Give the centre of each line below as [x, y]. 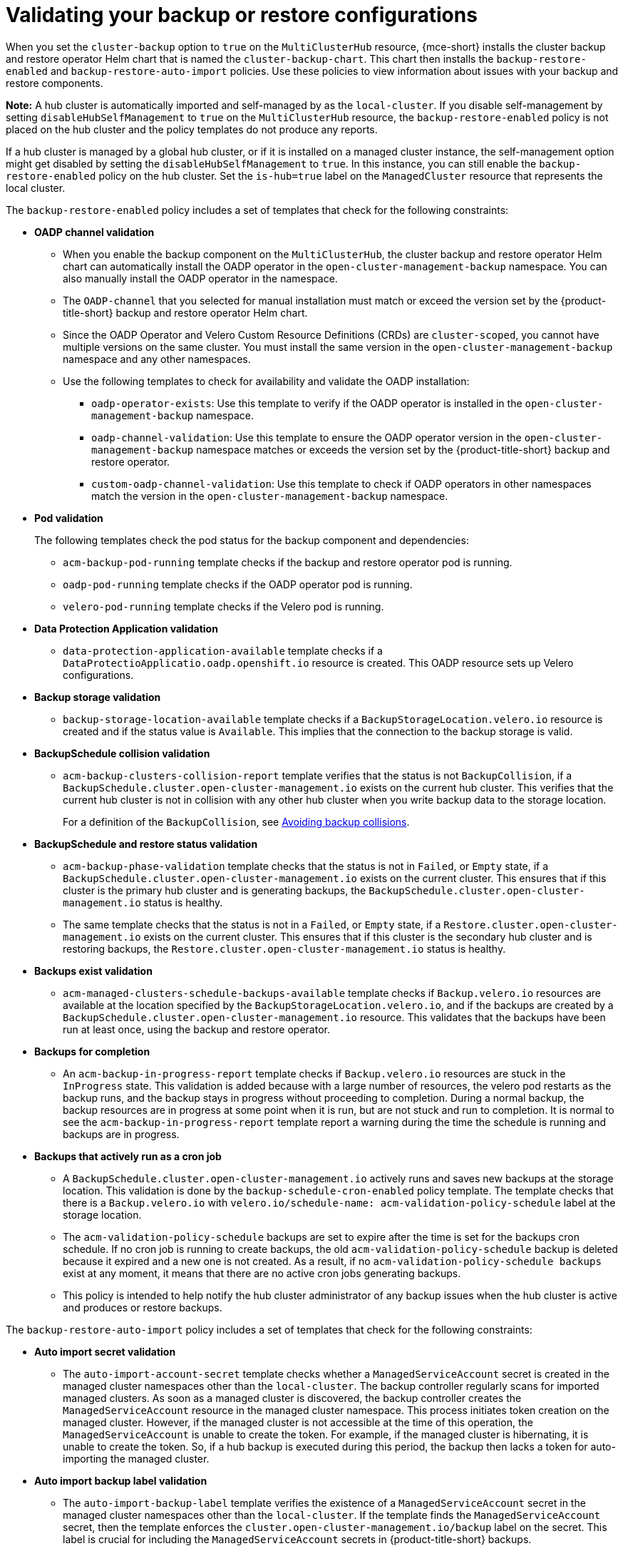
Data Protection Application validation [126, 628]
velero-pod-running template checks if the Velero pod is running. [223, 606]
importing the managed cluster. [136, 1458]
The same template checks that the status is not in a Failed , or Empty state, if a [252, 924]
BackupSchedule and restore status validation [146, 844]
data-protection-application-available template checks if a [223, 650]
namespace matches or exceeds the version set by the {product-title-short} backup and [403, 449]
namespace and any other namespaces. [157, 359]
